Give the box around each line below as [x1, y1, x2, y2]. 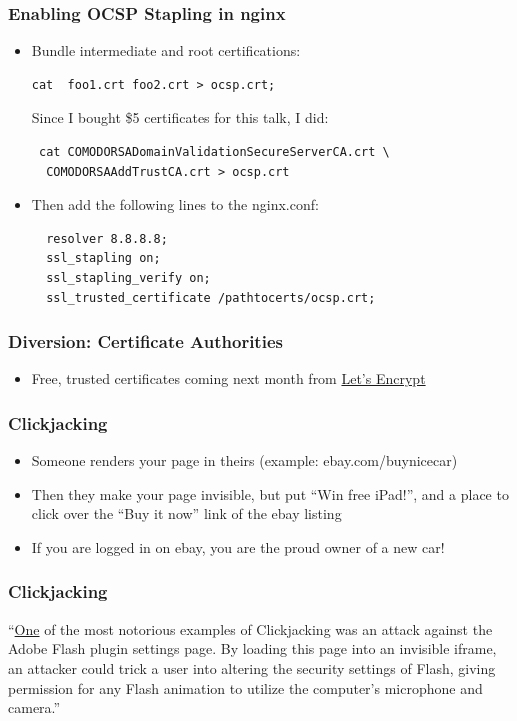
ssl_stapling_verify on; [46, 270, 211, 285]
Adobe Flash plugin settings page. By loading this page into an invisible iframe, [8, 638, 497, 659]
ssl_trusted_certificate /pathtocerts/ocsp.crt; [46, 290, 376, 305]
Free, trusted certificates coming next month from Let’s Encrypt [31, 368, 426, 389]
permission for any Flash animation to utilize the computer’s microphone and [8, 677, 483, 698]
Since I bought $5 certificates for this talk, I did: [31, 107, 329, 128]
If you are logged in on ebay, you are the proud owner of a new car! [31, 536, 445, 557]
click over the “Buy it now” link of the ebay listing [31, 503, 342, 524]
